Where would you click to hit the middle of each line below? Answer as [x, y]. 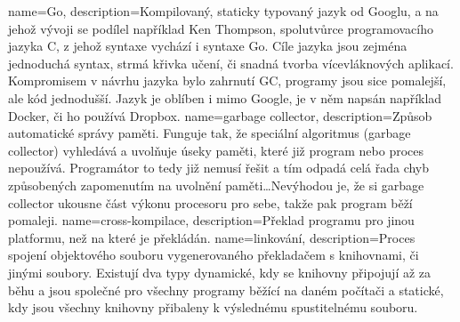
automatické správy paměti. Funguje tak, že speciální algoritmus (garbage [210, 133]
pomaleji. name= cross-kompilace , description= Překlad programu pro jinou [211, 220]
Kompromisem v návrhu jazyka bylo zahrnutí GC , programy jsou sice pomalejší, [227, 80]
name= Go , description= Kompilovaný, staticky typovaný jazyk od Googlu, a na [223, 11]
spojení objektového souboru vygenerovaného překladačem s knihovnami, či [214, 255]
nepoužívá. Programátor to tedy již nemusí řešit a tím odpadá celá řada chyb [219, 168]
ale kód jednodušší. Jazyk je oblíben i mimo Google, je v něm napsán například [225, 97]
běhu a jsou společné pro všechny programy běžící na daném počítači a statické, [226, 290]
